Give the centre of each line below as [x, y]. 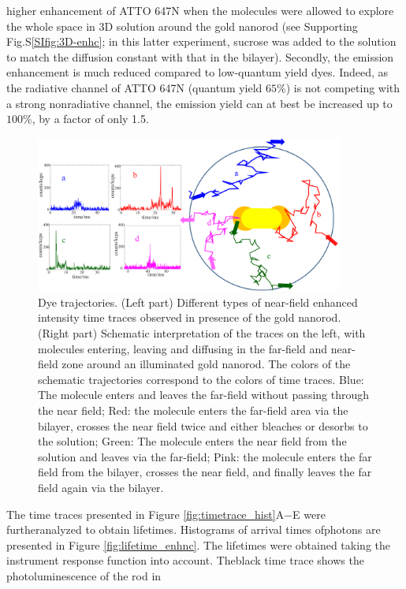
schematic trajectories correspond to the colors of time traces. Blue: [201, 379]
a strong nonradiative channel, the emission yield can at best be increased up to [199, 103]
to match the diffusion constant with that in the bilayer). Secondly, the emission [200, 56]
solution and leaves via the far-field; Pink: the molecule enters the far [205, 456]
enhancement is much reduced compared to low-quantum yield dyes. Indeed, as [197, 72]
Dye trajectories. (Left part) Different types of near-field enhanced [198, 302]
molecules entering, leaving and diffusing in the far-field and [183, 348]
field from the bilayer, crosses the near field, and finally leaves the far [205, 472]
